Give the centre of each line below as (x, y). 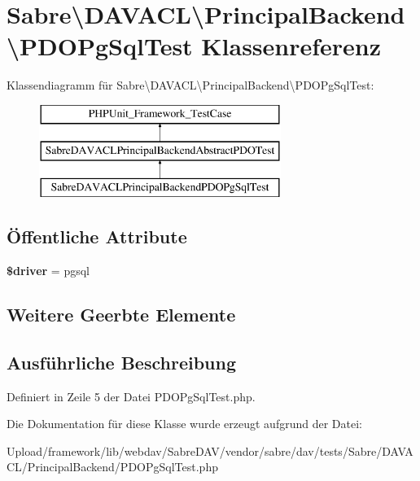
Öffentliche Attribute (97, 236)
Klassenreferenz (291, 46)
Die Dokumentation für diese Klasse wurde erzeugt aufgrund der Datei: (184, 424)
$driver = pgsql (48, 271)
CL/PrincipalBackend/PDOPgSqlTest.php (112, 467)
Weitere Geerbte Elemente (121, 315)
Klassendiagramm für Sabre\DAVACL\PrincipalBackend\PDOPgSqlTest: (190, 85)
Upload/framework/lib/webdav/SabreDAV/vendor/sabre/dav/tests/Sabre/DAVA (210, 450)
